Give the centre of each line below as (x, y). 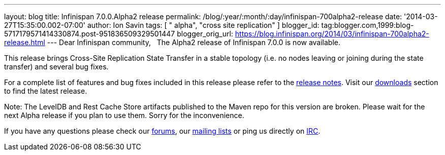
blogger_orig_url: (205, 34)
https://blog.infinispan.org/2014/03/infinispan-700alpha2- (332, 34)
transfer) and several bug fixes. (56, 67)
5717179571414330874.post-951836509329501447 (90, 34)
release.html (25, 42)
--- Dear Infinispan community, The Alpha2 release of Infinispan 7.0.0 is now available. (194, 42)
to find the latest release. (46, 91)
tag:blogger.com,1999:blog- (368, 25)
